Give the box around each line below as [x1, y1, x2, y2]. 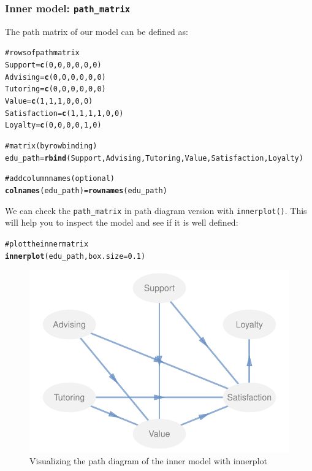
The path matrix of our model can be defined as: [5, 25, 188, 37]
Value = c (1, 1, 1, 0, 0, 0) [5, 97, 93, 105]
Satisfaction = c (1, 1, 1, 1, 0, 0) [5, 109, 124, 118]
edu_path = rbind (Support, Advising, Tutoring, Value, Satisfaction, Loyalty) [5, 153, 303, 163]
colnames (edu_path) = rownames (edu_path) [5, 186, 167, 195]
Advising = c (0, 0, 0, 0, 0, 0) [5, 72, 106, 82]
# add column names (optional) [5, 174, 115, 183]
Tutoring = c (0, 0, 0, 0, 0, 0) [5, 85, 106, 94]
